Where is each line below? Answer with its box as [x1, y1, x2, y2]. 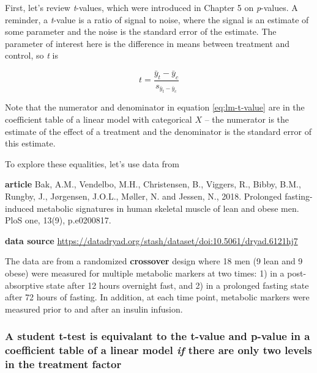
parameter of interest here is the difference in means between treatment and [5, 37, 290, 49]
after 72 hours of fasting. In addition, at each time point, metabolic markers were [5, 291, 310, 303]
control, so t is [5, 49, 58, 62]
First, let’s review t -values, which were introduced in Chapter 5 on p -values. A [5, 1, 298, 13]
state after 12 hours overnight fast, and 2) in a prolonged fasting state [46, 278, 309, 291]
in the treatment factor [5, 357, 122, 372]
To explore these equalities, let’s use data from [5, 157, 180, 170]
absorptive [5, 278, 44, 291]
